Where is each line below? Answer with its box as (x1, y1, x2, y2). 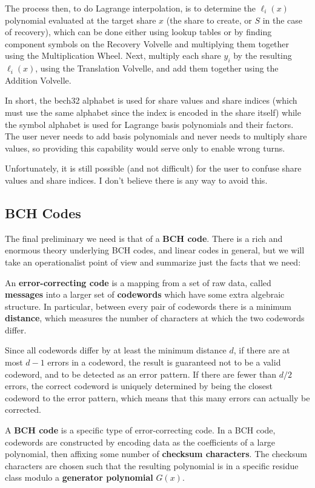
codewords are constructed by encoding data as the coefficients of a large (5, 435, 276, 448)
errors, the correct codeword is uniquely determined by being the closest (5, 379, 273, 392)
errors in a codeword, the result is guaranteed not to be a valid (47, 356, 281, 369)
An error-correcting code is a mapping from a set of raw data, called (5, 276, 271, 289)
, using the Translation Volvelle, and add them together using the (35, 62, 279, 75)
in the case (262, 13, 303, 26)
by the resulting (233, 49, 292, 62)
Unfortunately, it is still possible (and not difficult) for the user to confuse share (5, 162, 302, 175)
